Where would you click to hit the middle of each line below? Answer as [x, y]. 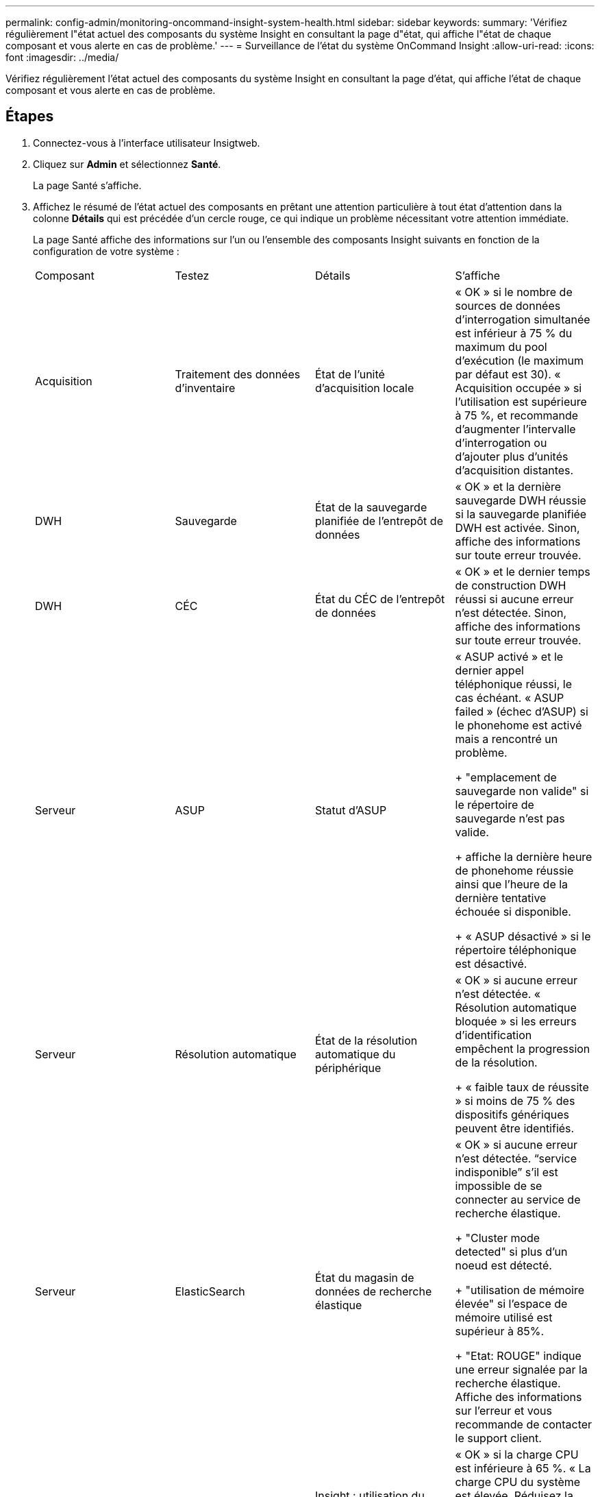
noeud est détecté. [503, 1265]
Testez [192, 275]
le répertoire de [495, 804]
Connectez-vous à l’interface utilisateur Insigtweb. [147, 143]
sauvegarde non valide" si [522, 791]
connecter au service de [518, 1199]
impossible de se [499, 1185]
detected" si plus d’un [511, 1251]
